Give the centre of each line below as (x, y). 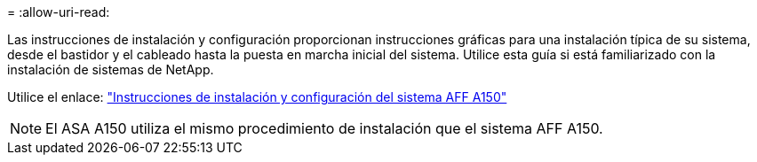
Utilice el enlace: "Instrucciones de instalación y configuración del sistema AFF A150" (257, 97)
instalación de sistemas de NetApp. (111, 69)
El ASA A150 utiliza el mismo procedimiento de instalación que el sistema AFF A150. (324, 128)
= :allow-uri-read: (59, 12)
